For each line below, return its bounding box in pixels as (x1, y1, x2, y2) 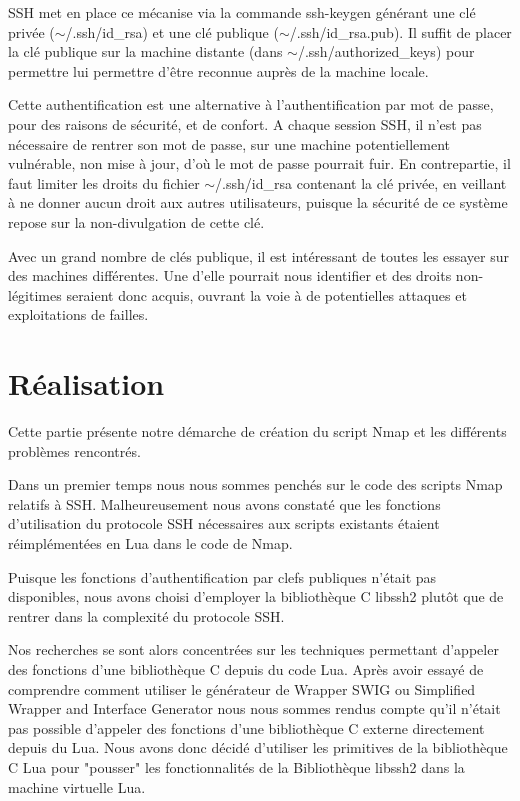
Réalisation (8, 363, 165, 404)
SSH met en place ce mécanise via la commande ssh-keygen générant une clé (8, 2, 476, 22)
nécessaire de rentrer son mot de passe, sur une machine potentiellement (8, 133, 450, 154)
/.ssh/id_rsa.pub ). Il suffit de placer (289, 21, 512, 42)
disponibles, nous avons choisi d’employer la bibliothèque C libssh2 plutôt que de (8, 586, 504, 607)
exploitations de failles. (8, 304, 149, 325)
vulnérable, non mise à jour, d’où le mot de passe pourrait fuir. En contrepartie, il (8, 153, 511, 174)
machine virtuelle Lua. (8, 776, 146, 797)
